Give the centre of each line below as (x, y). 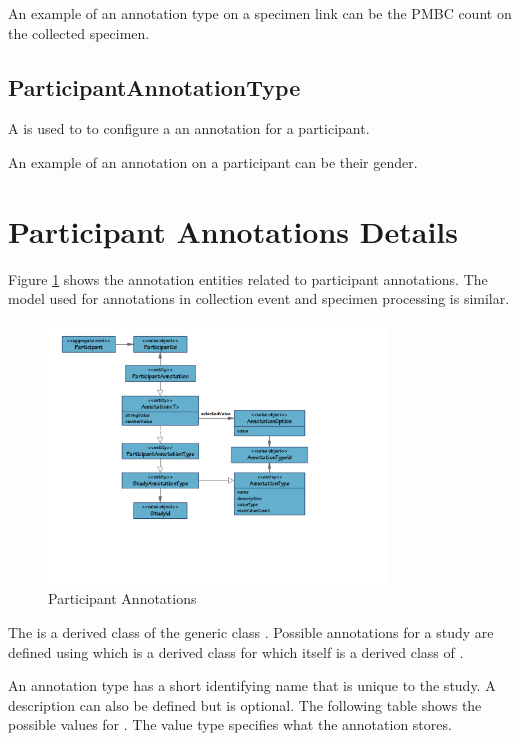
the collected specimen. (79, 32)
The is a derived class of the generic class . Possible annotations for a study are (251, 632)
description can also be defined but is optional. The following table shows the (245, 704)
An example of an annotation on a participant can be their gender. (213, 161)
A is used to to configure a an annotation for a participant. (189, 128)
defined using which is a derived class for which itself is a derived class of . (236, 651)
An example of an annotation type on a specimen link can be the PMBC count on (260, 13)
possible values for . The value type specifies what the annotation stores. (230, 724)
